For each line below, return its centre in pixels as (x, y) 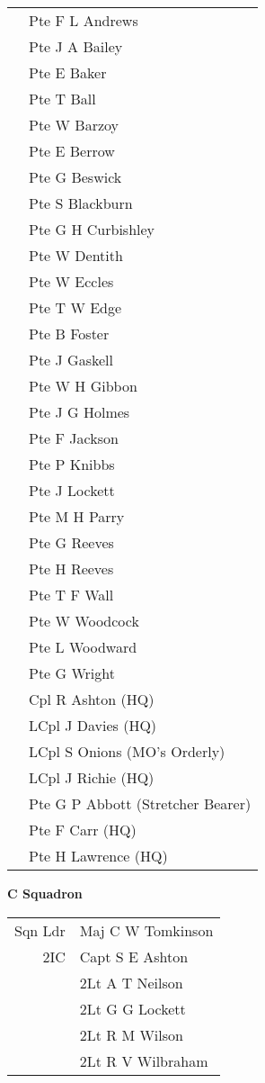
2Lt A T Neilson (131, 982)
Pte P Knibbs (72, 464)
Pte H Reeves (71, 569)
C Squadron (45, 893)
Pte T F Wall (71, 595)
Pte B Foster (69, 334)
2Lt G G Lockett (132, 1008)
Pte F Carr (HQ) (83, 830)
